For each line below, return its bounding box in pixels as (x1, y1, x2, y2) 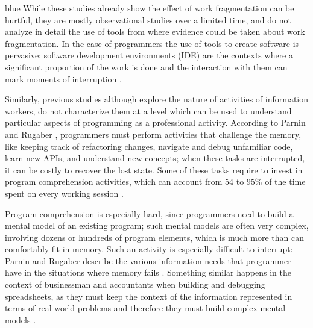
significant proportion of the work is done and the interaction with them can (5, 60, 288, 73)
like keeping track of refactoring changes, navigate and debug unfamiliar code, (5, 140, 293, 152)
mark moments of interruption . (5, 72, 122, 85)
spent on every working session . (5, 187, 124, 199)
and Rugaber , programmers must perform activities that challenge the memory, (5, 128, 302, 140)
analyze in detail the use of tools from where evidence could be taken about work (5, 25, 305, 38)
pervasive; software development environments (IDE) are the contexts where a (5, 49, 294, 61)
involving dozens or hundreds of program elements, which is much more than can (5, 231, 304, 243)
